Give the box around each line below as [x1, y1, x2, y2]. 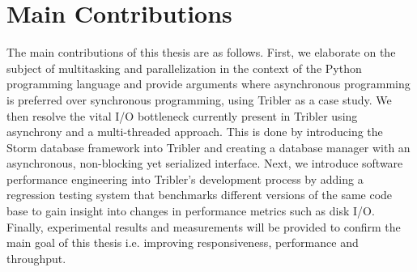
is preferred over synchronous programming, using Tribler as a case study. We [6, 91, 392, 108]
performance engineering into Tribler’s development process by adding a [6, 170, 364, 187]
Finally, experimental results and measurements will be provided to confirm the [6, 218, 401, 235]
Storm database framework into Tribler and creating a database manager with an [6, 138, 411, 155]
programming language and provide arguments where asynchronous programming [6, 75, 411, 92]
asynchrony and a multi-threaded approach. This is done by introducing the [6, 123, 383, 140]
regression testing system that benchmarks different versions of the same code [6, 186, 393, 203]
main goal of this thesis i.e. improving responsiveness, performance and [6, 234, 359, 251]
